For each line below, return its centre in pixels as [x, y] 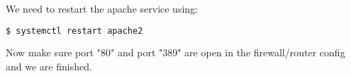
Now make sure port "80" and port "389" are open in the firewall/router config [175, 52]
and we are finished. [49, 66]
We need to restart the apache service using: [102, 8]
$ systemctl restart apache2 [74, 31]
